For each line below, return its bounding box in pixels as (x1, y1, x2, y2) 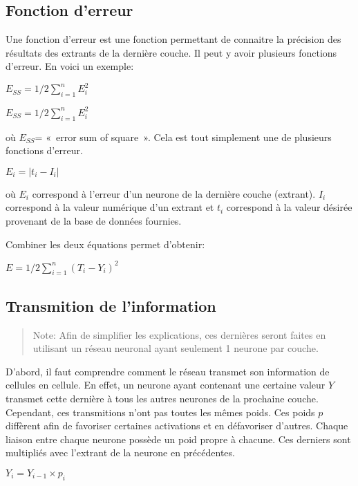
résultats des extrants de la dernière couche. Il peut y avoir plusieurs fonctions (6, 45, 337, 59)
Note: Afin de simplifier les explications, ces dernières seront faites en (32, 327, 326, 342)
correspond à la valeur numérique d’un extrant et (6, 200, 214, 214)
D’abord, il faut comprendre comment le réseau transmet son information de (6, 364, 330, 378)
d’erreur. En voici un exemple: (6, 59, 134, 73)
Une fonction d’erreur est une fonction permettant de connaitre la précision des (6, 32, 341, 46)
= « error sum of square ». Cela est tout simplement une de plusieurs (35, 129, 332, 144)
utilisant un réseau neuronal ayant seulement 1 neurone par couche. (32, 341, 319, 355)
